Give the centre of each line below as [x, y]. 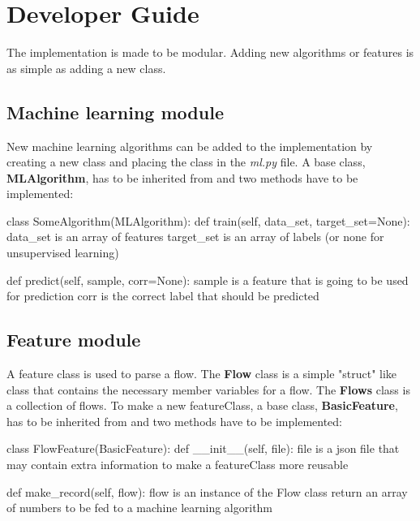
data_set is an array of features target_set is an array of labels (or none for [195, 237]
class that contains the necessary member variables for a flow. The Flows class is [208, 389]
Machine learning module [115, 112]
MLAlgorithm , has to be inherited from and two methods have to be [182, 177]
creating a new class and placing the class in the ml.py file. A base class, [186, 162]
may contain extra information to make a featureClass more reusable [178, 465]
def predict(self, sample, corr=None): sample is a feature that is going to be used [208, 280]
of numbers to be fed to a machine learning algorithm [140, 508]
